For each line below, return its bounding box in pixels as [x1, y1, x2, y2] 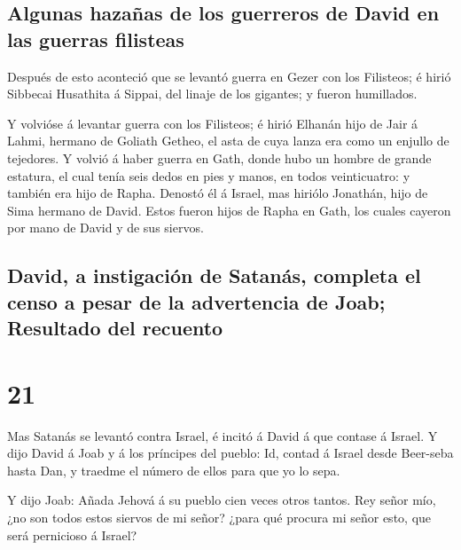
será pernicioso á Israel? [7, 525, 137, 544]
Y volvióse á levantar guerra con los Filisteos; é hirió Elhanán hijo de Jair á [7, 114, 418, 132]
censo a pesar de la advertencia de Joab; [7, 287, 386, 315]
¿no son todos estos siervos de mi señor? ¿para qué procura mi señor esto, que [7, 508, 432, 526]
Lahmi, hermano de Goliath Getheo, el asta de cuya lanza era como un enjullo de [7, 131, 449, 150]
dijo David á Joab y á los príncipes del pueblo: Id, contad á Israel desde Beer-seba [7, 444, 454, 462]
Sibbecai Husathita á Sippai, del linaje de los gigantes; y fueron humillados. [7, 84, 418, 103]
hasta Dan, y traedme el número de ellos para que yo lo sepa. [7, 460, 340, 479]
